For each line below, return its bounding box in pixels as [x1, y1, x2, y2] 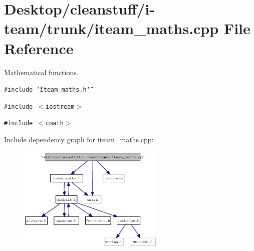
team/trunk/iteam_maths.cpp [4, 18, 219, 39]
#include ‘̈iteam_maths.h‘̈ [4, 86, 90, 94]
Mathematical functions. [4, 67, 79, 77]
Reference [4, 38, 74, 58]
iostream [46, 103, 75, 110]
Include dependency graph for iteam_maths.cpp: [4, 134, 154, 145]
